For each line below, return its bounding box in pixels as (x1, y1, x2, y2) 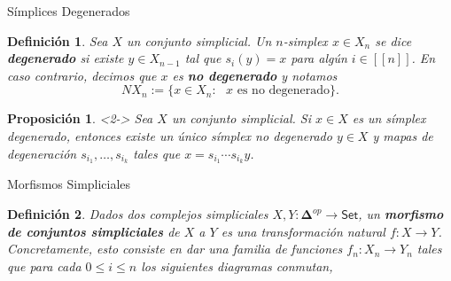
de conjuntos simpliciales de (7, 222, 180, 240)
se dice (375, 31, 412, 50)
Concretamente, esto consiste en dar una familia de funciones (7, 239, 343, 258)
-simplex (283, 31, 328, 50)
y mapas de (372, 126, 433, 144)
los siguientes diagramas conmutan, (141, 256, 333, 275)
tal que (184, 49, 222, 67)
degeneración (7, 144, 77, 162)
